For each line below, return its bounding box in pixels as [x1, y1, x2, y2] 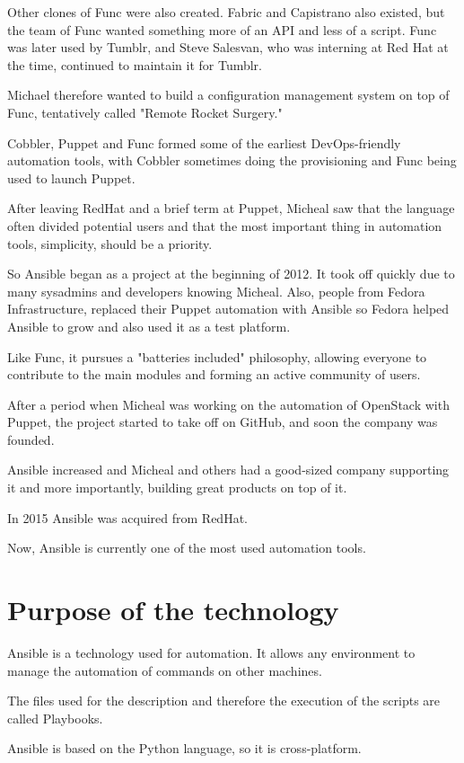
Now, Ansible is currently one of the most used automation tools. [7, 538, 366, 557]
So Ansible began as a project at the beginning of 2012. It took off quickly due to [7, 264, 455, 283]
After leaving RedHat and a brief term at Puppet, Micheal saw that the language [7, 199, 455, 217]
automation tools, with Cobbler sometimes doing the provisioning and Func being [7, 151, 457, 170]
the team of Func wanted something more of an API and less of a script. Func [7, 20, 437, 39]
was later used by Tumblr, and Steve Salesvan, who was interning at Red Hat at [7, 38, 449, 57]
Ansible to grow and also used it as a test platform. [7, 316, 291, 335]
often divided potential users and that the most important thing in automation [7, 216, 442, 235]
